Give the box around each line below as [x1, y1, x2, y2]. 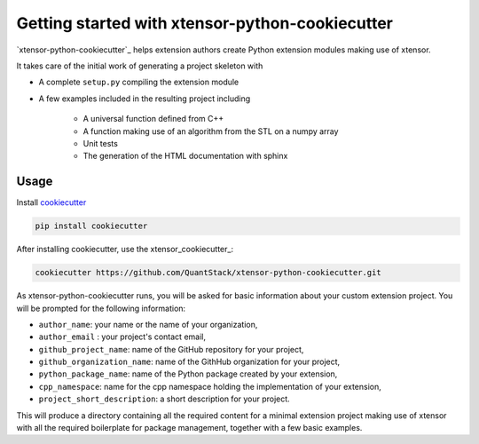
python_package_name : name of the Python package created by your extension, [38, 369, 338, 379]
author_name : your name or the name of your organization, [38, 319, 258, 329]
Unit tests [82, 138, 119, 148]
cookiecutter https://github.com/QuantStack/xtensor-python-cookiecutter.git [35, 267, 381, 278]
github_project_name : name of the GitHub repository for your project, [38, 344, 304, 354]
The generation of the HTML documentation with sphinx [82, 151, 288, 162]
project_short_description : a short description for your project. [38, 393, 290, 404]
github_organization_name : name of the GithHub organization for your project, [38, 356, 341, 368]
